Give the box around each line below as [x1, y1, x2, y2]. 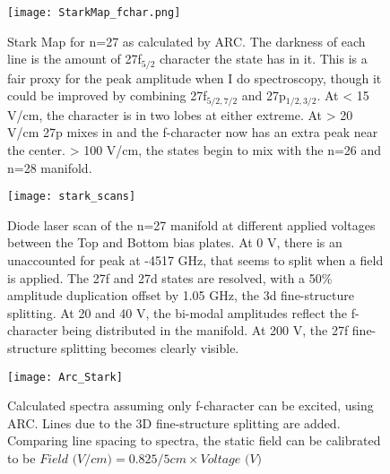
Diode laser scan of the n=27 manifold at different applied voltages [7, 215, 376, 234]
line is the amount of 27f [7, 49, 142, 68]
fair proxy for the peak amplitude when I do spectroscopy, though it [7, 68, 382, 87]
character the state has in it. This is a [159, 49, 368, 68]
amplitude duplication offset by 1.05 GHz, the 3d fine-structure [7, 286, 354, 305]
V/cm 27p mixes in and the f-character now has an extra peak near [7, 123, 378, 142]
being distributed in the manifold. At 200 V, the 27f [62, 321, 349, 340]
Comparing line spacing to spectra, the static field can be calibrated [7, 431, 381, 450]
